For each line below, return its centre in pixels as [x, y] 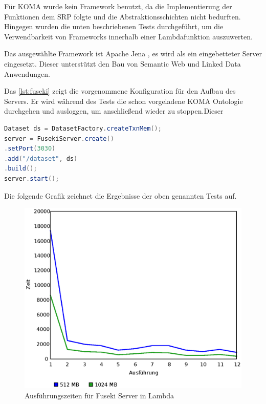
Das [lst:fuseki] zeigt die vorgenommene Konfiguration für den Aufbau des [120, 91]
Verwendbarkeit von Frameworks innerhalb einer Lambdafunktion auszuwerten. [128, 36]
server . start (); [32, 178]
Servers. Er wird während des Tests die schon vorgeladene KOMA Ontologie [124, 101]
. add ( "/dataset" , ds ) [41, 158]
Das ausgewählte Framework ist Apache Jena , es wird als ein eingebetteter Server [133, 54]
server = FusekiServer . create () [59, 139]
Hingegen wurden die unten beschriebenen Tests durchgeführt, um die [114, 26]
